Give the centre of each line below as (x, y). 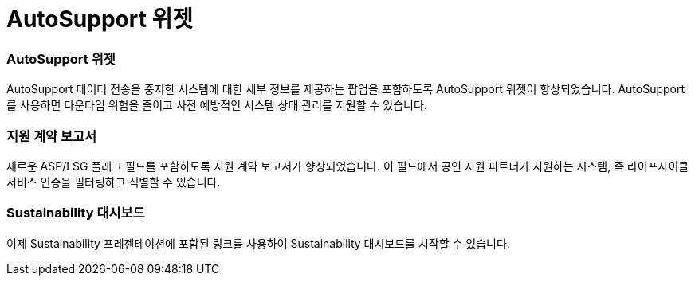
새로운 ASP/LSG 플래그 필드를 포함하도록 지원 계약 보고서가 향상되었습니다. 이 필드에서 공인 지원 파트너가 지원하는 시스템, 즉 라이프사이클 (348, 166)
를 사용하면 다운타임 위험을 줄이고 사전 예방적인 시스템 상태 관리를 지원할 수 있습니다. (217, 105)
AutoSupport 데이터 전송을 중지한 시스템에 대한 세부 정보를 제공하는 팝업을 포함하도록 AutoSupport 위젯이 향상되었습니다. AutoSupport (346, 89)
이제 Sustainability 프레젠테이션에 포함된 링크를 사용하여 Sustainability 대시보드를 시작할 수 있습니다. (258, 243)
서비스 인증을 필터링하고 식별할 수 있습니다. (114, 182)
